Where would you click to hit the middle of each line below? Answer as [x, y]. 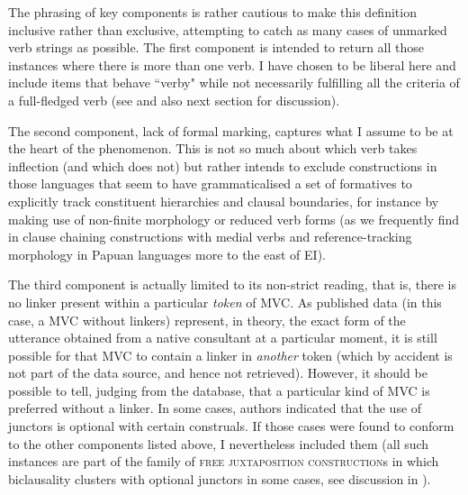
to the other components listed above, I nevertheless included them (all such [219, 443]
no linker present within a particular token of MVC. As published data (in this [225, 302]
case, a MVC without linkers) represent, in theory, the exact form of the [207, 320]
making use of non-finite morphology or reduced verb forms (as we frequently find [234, 219]
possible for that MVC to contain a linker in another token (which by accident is [230, 355]
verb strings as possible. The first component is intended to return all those [216, 47]
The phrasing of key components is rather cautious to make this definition [212, 12]
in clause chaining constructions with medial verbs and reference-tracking [210, 237]
